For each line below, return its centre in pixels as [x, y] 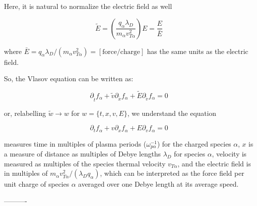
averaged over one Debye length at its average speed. [158, 184]
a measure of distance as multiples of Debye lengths [82, 154]
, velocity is [229, 154]
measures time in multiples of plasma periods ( [75, 143]
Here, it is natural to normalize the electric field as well [88, 6]
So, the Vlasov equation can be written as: [69, 78]
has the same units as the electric [198, 51]
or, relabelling [25, 113]
